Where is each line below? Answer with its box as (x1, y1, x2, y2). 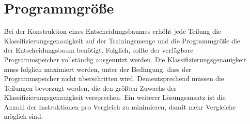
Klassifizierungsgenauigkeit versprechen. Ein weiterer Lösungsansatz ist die (4, 92, 226, 102)
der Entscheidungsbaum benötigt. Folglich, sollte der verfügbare (4, 45, 193, 55)
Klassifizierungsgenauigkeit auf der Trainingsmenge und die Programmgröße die (4, 35, 240, 45)
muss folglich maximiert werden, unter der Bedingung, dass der (4, 64, 191, 74)
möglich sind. (4, 111, 43, 121)
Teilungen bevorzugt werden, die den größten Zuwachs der (4, 83, 177, 93)
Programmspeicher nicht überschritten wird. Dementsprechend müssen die (4, 73, 224, 83)
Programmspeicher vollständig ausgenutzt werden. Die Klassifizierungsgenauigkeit (4, 54, 247, 64)
